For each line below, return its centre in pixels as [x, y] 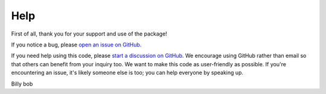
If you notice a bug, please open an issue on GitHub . [76, 45]
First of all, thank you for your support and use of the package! [89, 34]
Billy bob [22, 84]
